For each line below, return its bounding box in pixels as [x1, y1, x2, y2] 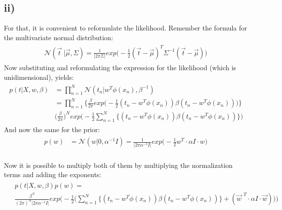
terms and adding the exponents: [4, 169, 102, 180]
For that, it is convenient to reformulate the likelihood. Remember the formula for [4, 23, 247, 33]
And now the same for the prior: [4, 124, 100, 134]
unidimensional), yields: [4, 72, 74, 82]
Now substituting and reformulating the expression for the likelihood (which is [4, 62, 237, 72]
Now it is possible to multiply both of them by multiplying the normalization [4, 160, 233, 170]
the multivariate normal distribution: [4, 32, 113, 42]
